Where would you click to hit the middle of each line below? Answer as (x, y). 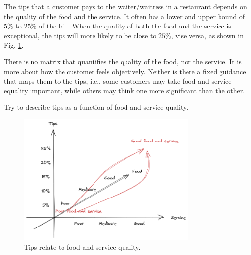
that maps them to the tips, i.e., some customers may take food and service (118, 81)
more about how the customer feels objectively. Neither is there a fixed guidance (125, 71)
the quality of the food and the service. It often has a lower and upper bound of (125, 16)
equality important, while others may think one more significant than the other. (125, 90)
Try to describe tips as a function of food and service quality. (96, 107)
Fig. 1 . (14, 45)
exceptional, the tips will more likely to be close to (80, 35)
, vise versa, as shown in (207, 35)
